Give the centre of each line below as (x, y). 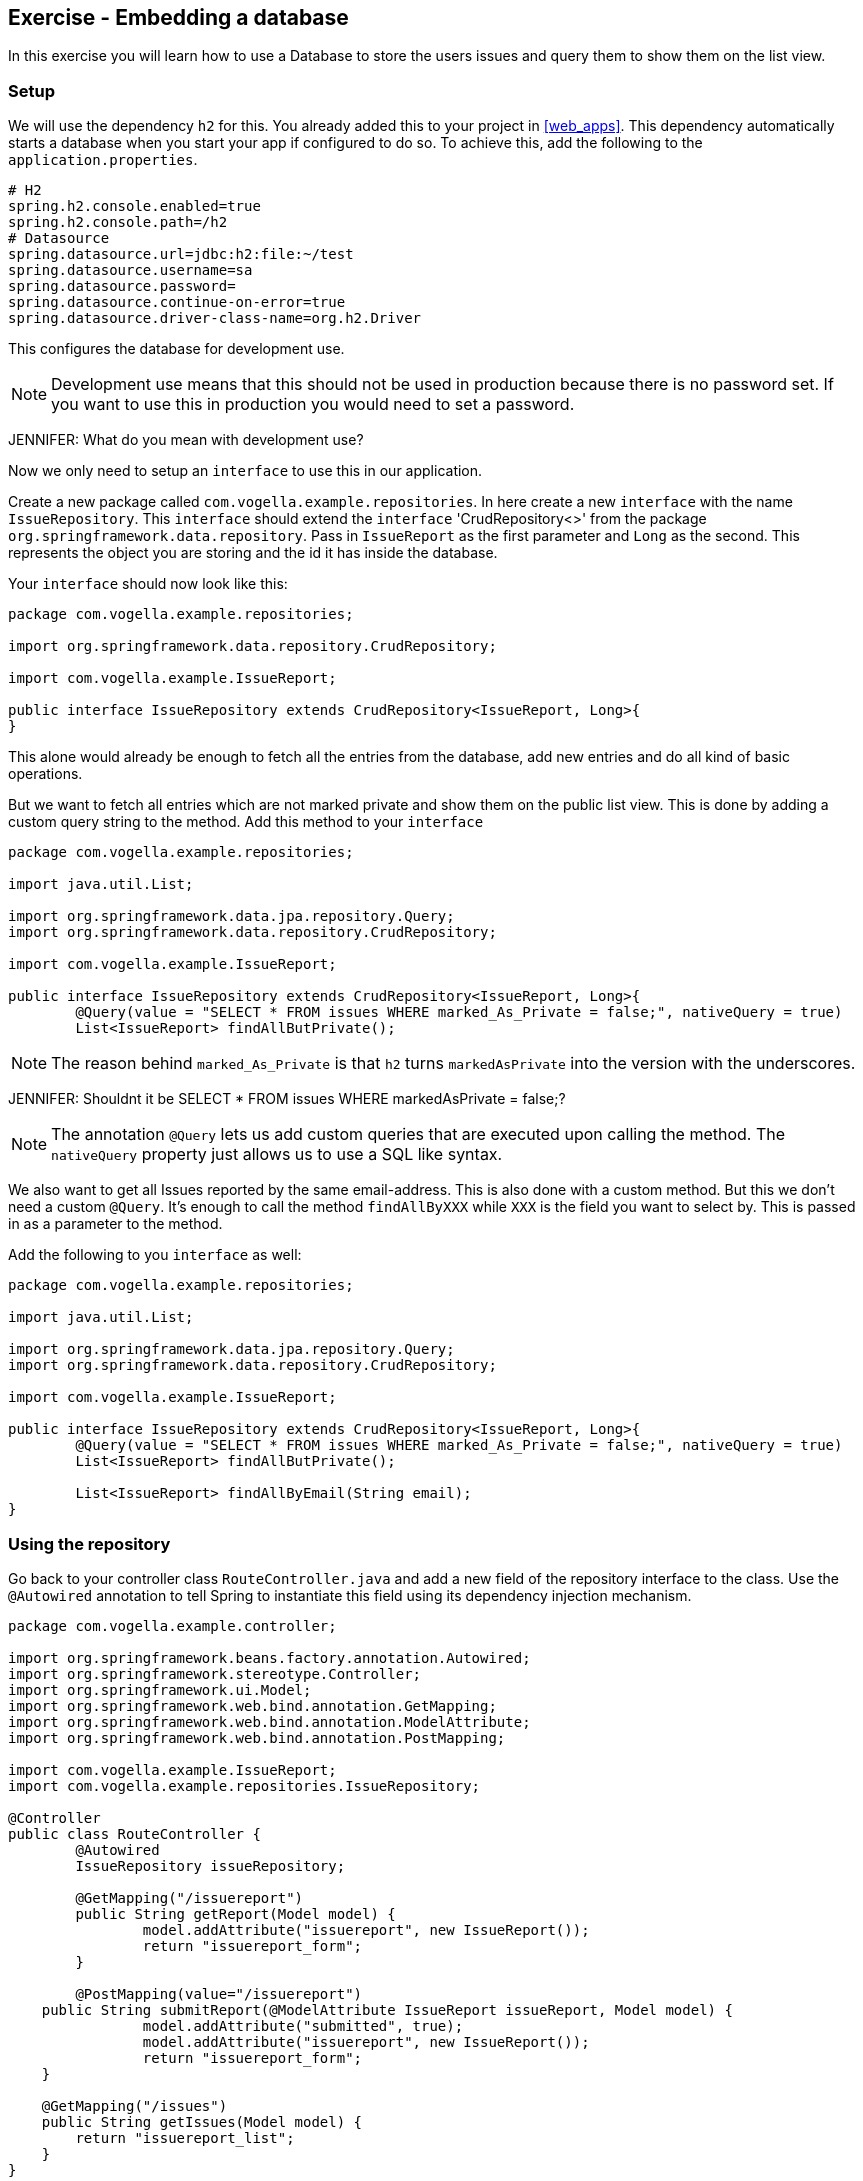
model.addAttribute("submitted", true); (303, 2025)
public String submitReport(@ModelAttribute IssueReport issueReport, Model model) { (387, 2009)
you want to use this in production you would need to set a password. (313, 404)
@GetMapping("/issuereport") (189, 1897)
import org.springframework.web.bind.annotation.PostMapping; (257, 1737)
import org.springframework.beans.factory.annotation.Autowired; (269, 1657)
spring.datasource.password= (122, 286)
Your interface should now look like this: (148, 584)
